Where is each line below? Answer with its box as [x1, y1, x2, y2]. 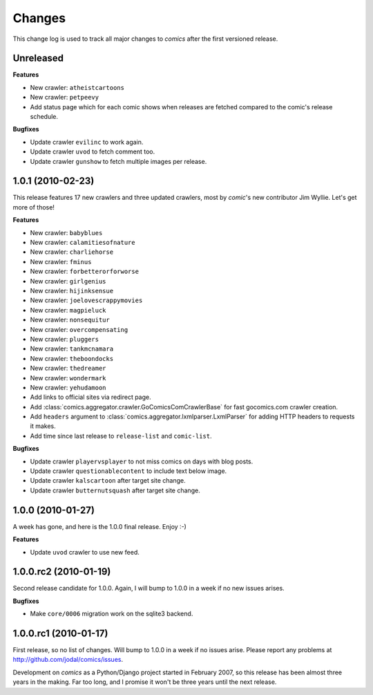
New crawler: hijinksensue [30, 287, 114, 295]
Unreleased [12, 53, 64, 64]
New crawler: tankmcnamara [30, 344, 114, 353]
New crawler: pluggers [30, 335, 99, 343]
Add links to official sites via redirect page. [30, 393, 151, 401]
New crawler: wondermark [30, 373, 106, 382]
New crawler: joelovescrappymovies [30, 296, 143, 304]
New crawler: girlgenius [30, 277, 106, 285]
